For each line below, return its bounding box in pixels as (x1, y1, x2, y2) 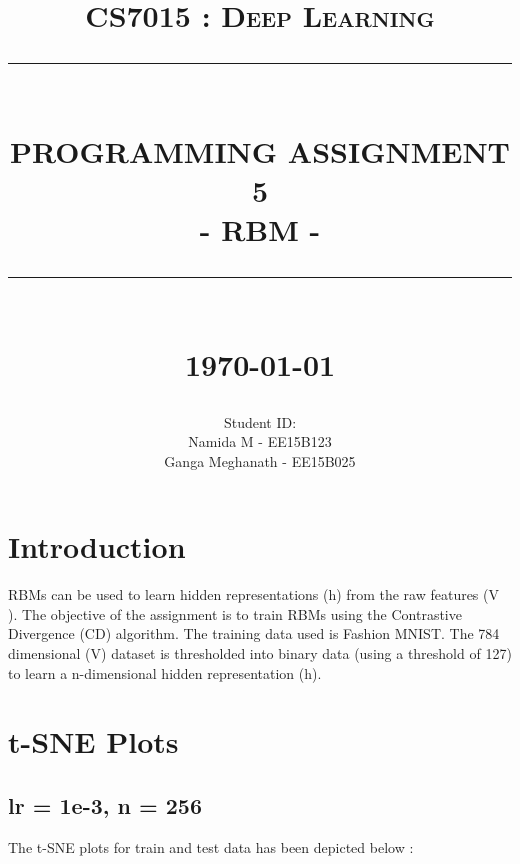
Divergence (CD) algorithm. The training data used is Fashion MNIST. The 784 (8, 623, 500, 644)
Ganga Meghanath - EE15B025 (164, 450, 356, 471)
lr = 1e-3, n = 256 (8, 789, 203, 820)
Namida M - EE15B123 (188, 431, 332, 452)
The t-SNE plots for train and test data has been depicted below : (8, 836, 414, 857)
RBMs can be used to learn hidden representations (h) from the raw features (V (8, 584, 499, 605)
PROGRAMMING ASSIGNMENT (9, 130, 511, 171)
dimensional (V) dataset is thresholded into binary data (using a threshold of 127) (8, 643, 512, 663)
